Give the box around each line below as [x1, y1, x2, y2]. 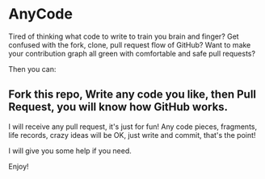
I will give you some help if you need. [8, 146, 132, 156]
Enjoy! [8, 161, 30, 171]
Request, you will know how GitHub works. [8, 100, 229, 114]
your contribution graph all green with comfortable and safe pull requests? [8, 48, 256, 58]
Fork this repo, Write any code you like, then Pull [8, 88, 257, 102]
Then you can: [8, 64, 57, 73]
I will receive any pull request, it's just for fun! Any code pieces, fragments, [8, 122, 258, 131]
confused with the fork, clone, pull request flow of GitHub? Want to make [8, 40, 251, 49]
